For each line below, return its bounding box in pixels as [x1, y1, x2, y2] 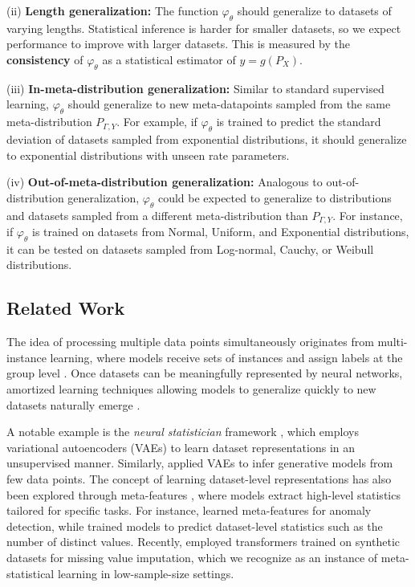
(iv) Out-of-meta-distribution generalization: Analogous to [6, 173, 323, 190]
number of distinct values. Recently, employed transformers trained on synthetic [6, 533, 401, 550]
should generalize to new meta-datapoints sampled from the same [67, 96, 391, 112]
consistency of [6, 51, 83, 67]
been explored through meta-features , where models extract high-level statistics [6, 486, 401, 503]
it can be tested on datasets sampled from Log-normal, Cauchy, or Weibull [6, 240, 374, 257]
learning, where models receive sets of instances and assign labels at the [50, 349, 403, 365]
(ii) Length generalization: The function [6, 2, 218, 18]
